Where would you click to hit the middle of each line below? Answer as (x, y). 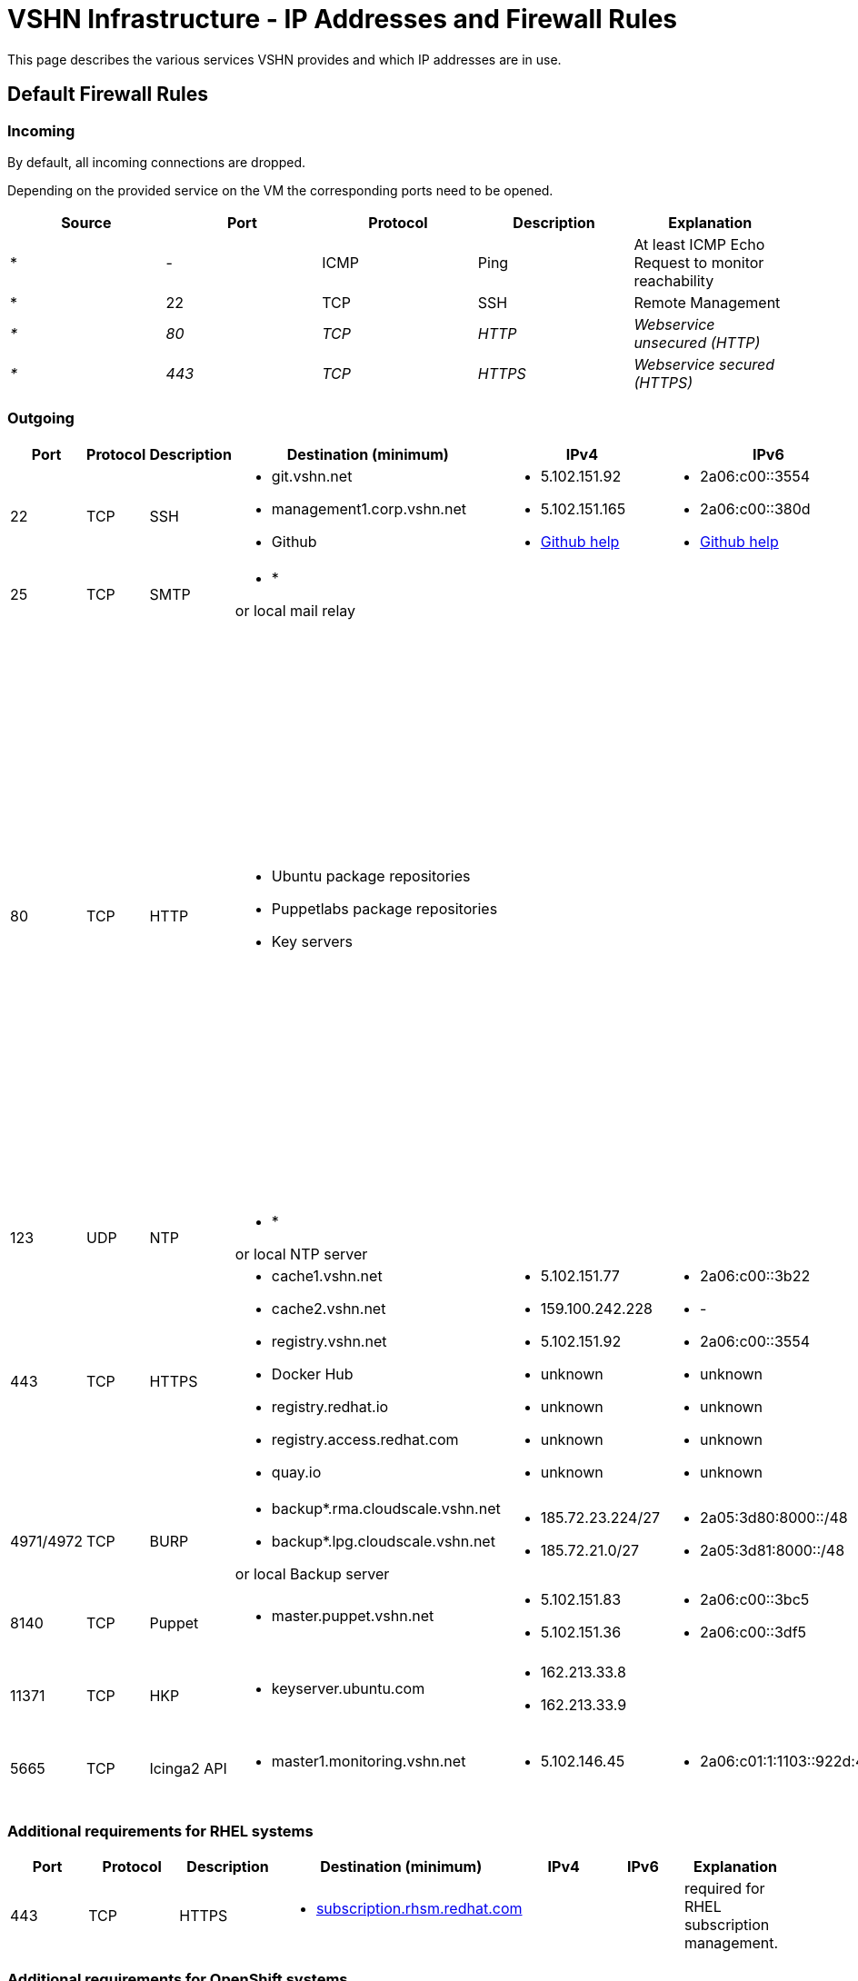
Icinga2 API (188, 1768)
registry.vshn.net (329, 1341)
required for (724, 1889)
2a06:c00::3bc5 (755, 1599)
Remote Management (707, 302)
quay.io (296, 1472)
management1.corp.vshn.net (369, 508)
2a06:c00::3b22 (755, 1275)
